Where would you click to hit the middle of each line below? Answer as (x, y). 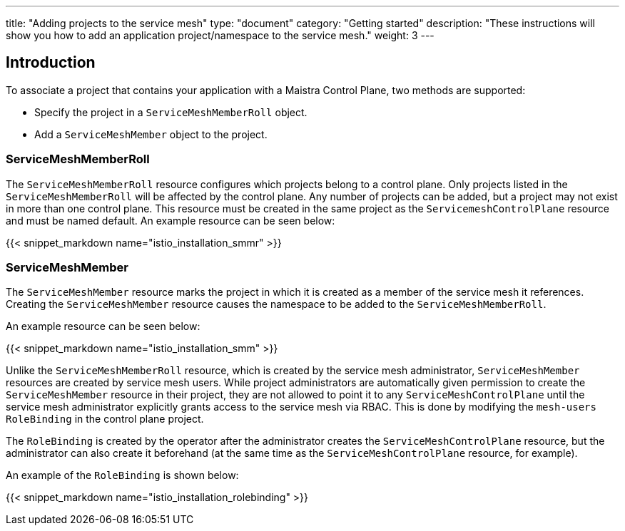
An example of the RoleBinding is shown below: (122, 475)
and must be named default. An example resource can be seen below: (171, 220)
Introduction (51, 63)
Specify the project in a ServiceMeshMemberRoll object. (171, 112)
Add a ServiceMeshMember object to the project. (151, 134)
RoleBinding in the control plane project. (105, 419)
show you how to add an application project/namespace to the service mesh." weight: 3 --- (220, 35)
